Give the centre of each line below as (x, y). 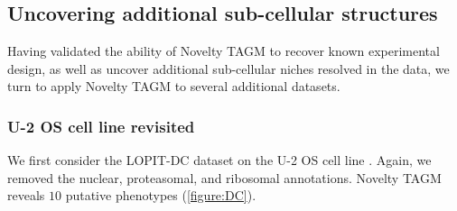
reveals (26, 195)
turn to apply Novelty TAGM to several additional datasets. (174, 86)
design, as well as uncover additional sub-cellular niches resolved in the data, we (228, 68)
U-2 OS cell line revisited (101, 126)
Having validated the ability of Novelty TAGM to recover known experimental (224, 51)
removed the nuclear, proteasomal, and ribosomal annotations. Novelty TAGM (224, 177)
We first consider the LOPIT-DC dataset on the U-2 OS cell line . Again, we (219, 160)
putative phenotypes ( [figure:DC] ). (161, 195)
